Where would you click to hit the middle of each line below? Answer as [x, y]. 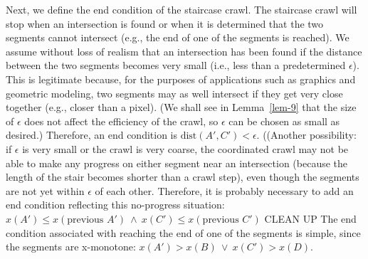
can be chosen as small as [284, 121]
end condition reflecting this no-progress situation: [115, 205]
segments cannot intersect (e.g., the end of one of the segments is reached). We [178, 37]
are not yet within [45, 190]
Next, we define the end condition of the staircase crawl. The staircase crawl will [182, 9]
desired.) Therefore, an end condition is [92, 135]
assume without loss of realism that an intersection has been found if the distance [184, 51]
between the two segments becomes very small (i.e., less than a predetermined [176, 65]
